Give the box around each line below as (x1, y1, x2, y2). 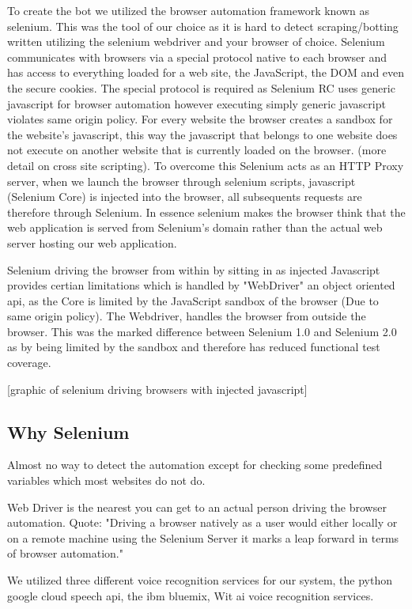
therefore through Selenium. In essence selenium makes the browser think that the (7, 203, 406, 220)
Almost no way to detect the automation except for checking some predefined (7, 456, 383, 473)
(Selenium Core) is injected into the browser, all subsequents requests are (7, 188, 362, 205)
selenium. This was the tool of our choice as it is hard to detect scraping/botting (7, 17, 399, 34)
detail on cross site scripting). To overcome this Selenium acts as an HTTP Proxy (7, 157, 404, 173)
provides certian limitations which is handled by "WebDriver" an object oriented (7, 277, 395, 293)
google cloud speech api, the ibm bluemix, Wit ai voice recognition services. (7, 587, 374, 603)
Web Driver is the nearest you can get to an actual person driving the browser (7, 498, 387, 515)
